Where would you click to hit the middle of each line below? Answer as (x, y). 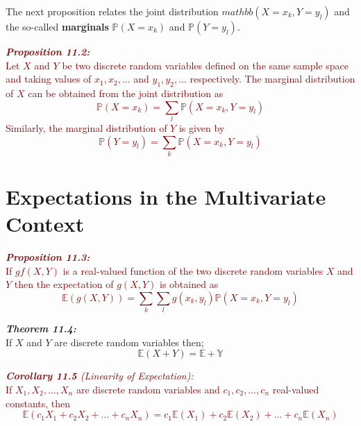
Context (45, 224)
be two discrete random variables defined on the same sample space (205, 65)
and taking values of (49, 79)
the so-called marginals (57, 26)
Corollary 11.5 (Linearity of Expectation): (100, 376)
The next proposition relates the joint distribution (112, 11)
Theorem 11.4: (41, 329)
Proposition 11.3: (48, 257)
